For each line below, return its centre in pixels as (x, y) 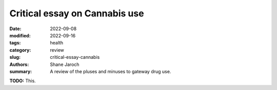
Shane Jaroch (65, 64)
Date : (15, 29)
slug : (15, 57)
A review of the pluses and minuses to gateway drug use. (111, 71)
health (57, 43)
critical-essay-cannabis (75, 57)
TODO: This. (23, 81)
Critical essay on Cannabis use (77, 13)
